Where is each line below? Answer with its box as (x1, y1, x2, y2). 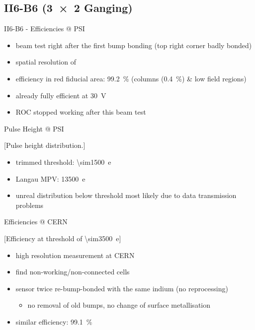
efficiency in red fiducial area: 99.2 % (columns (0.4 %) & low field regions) (15, 73, 247, 83)
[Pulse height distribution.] (4, 140, 85, 150)
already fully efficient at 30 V (15, 90, 106, 100)
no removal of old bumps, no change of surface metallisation (27, 300, 211, 310)
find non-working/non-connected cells (15, 266, 130, 277)
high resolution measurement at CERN (15, 250, 135, 260)
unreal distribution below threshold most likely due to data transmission (15, 190, 237, 200)
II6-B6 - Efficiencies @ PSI (4, 23, 85, 34)
